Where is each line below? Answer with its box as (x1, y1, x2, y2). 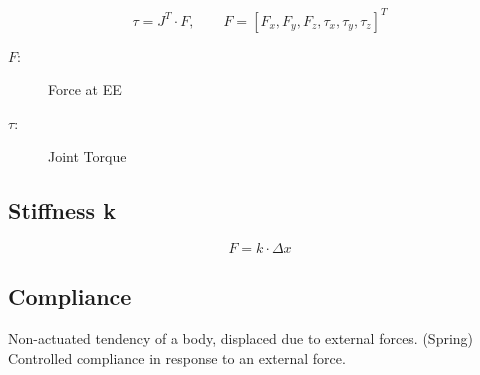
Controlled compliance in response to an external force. (8, 347, 346, 368)
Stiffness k (8, 195, 116, 226)
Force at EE (48, 79, 122, 100)
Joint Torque (48, 146, 127, 167)
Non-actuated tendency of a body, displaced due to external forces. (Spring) (8, 328, 474, 349)
